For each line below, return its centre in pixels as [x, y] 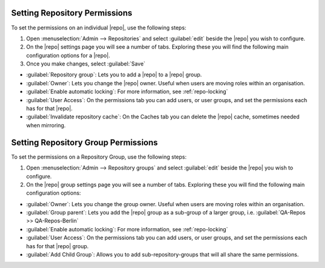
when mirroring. [46, 125]
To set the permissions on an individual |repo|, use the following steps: [99, 28]
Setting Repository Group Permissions [85, 142]
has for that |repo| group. [57, 246]
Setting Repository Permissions [72, 13]
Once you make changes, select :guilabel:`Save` [86, 64]
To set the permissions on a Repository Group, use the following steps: [99, 157]
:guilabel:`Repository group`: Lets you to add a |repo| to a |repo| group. [114, 75]
